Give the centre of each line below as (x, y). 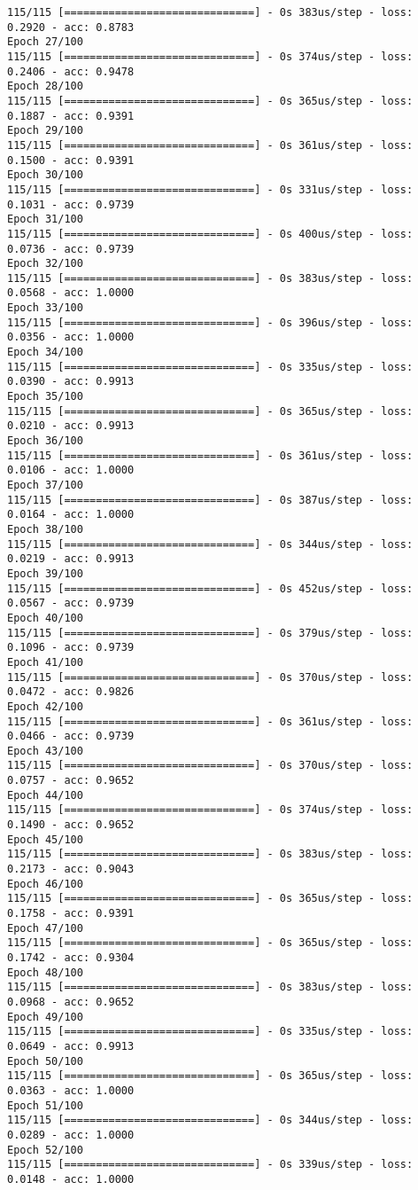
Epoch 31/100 (45, 219)
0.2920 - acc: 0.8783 (71, 27)
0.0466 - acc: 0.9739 (71, 736)
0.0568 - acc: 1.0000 (71, 293)
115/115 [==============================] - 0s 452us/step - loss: (210, 588)
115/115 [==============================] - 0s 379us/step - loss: (210, 633)
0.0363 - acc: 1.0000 (71, 1090)
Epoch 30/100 (45, 175)
